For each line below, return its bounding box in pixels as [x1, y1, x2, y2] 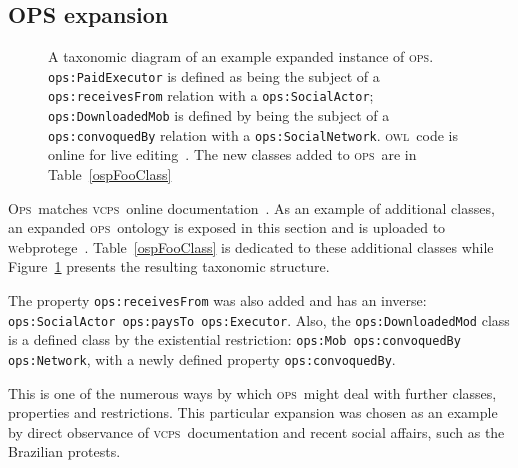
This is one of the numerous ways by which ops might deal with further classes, [8, 382, 497, 403]
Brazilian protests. [8, 441, 121, 462]
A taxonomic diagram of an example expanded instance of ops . [48, 46, 434, 67]
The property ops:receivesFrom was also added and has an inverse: [8, 289, 427, 310]
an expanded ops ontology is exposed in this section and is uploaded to [8, 217, 446, 238]
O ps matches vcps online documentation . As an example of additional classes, [8, 197, 495, 218]
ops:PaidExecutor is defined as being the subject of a [48, 65, 380, 86]
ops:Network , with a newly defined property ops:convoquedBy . [8, 348, 396, 369]
